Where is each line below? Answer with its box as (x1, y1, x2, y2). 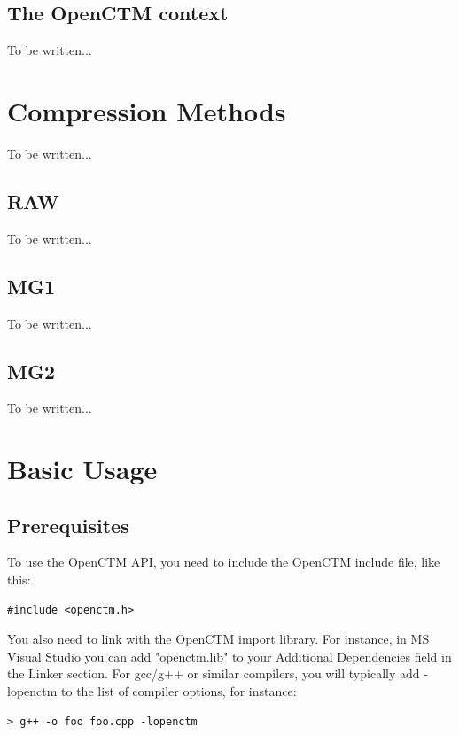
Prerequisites (7, 511, 129, 538)
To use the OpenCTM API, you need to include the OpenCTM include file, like (7, 553, 440, 571)
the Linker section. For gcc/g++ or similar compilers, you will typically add (7, 664, 420, 683)
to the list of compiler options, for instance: (61, 682, 297, 700)
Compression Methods (7, 92, 286, 128)
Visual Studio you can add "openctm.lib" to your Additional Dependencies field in (7, 646, 452, 665)
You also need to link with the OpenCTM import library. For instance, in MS (7, 630, 430, 648)
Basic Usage (7, 451, 158, 487)
